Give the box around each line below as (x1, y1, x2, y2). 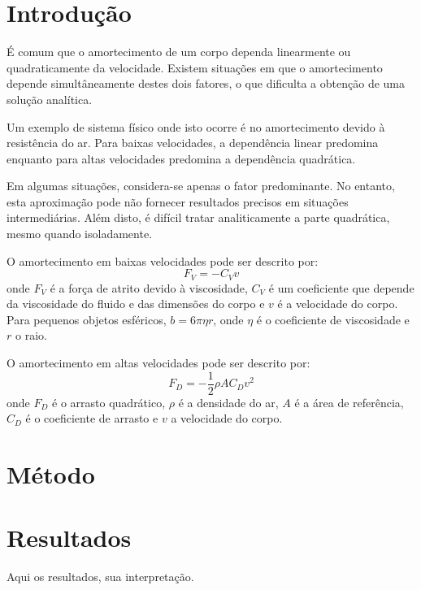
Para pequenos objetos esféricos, (7, 310, 167, 328)
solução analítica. (7, 90, 93, 107)
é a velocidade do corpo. (277, 295, 398, 312)
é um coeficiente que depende (268, 279, 414, 296)
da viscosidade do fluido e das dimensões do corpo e (7, 295, 265, 312)
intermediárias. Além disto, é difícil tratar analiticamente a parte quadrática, (7, 209, 390, 226)
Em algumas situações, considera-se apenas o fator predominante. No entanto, (7, 177, 395, 194)
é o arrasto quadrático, (52, 393, 166, 410)
